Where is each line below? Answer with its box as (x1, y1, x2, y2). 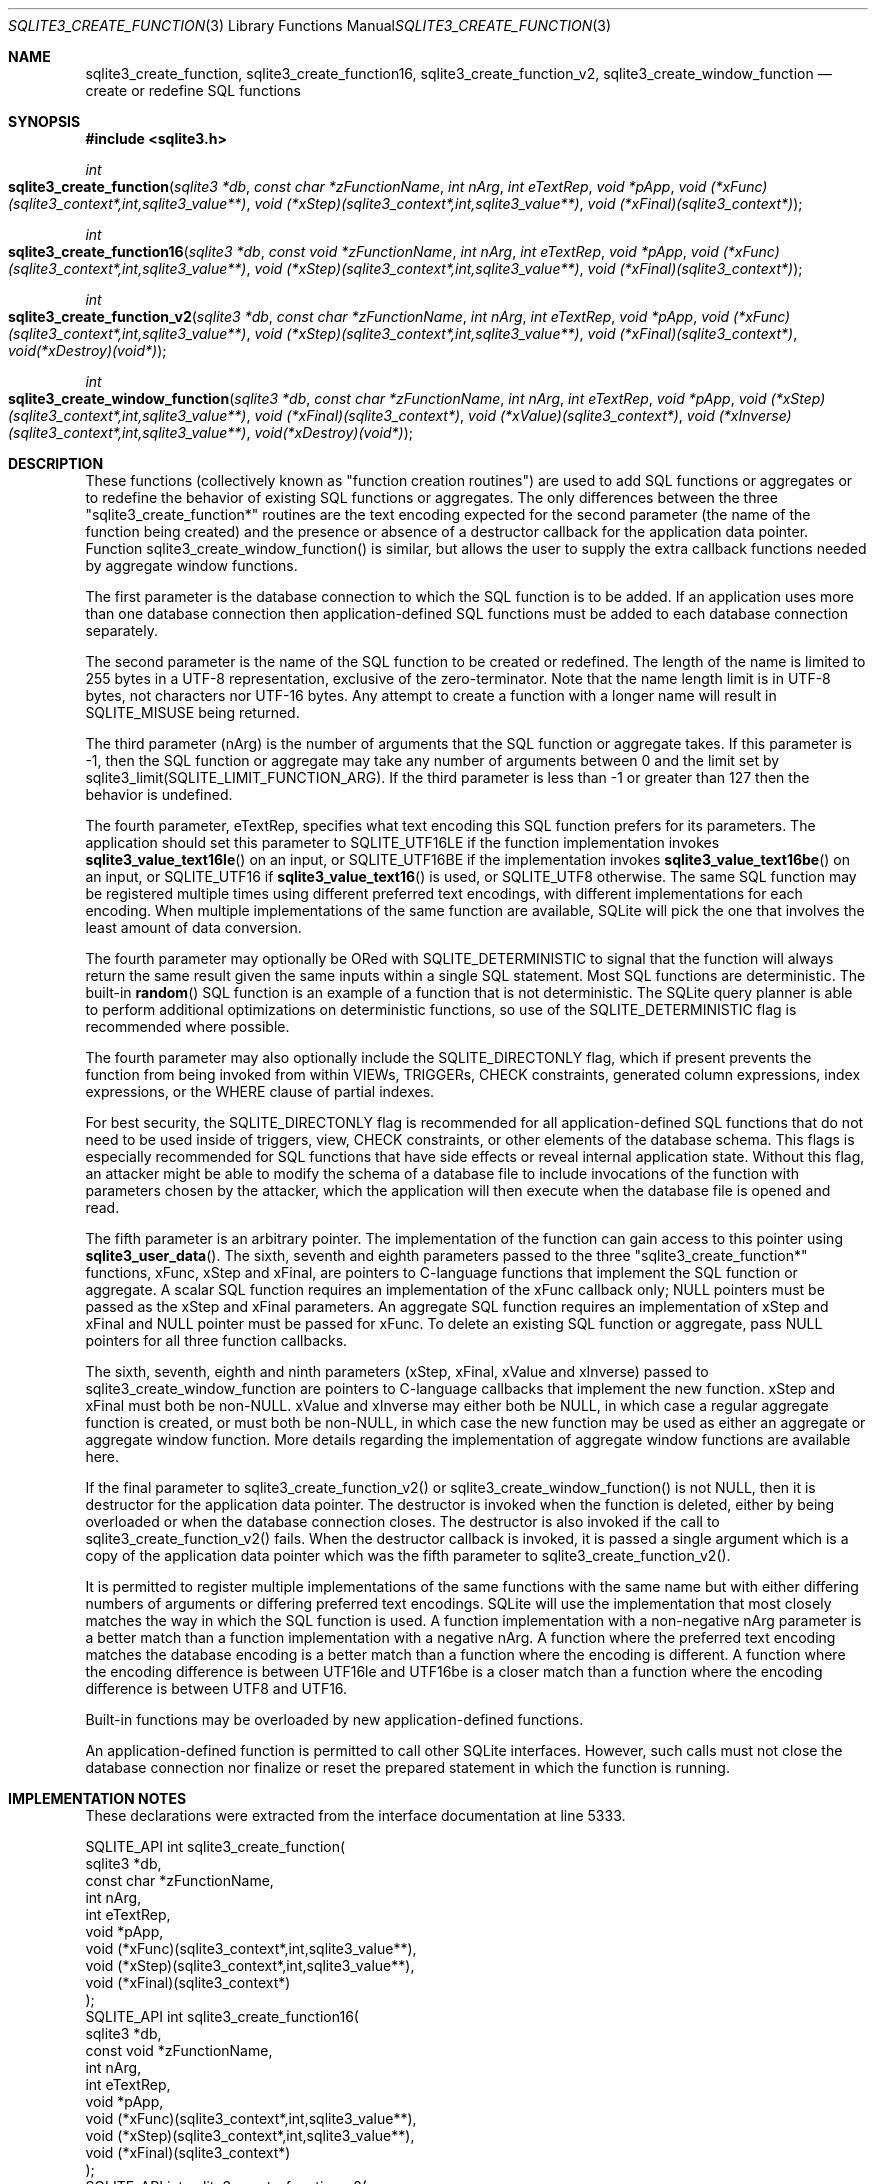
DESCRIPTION (8, 455, 104, 472)
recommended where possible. (85, 1018, 290, 1035)
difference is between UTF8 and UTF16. (85, 1680, 348, 1697)
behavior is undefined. (85, 786, 233, 803)
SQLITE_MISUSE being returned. (85, 704, 300, 721)
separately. (85, 622, 158, 639)
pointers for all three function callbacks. (85, 1332, 348, 1349)
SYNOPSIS (8, 113, 81, 130)
